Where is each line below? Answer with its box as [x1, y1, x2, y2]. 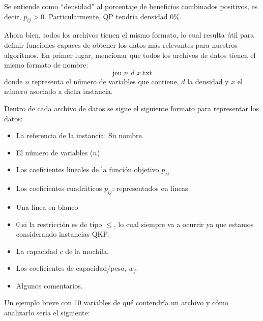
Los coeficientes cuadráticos [16, 183, 102, 194]
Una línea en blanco [16, 201, 78, 212]
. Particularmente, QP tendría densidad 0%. [44, 11, 182, 21]
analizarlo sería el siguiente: [4, 307, 90, 317]
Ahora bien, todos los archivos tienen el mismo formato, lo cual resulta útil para [4, 29, 254, 40]
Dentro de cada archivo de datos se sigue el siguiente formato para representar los [4, 103, 259, 113]
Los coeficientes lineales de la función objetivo [16, 164, 159, 175]
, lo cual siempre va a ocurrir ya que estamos [113, 218, 254, 229]
